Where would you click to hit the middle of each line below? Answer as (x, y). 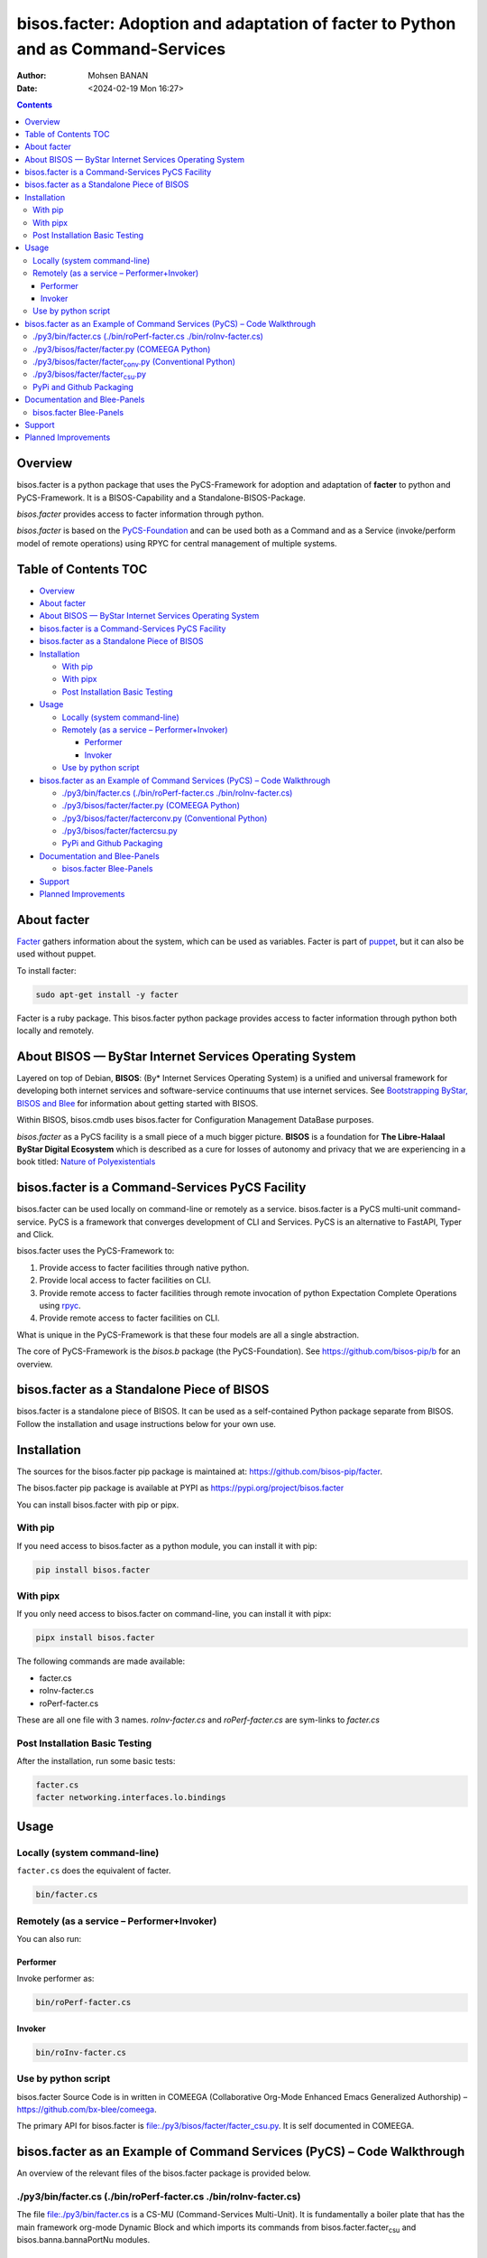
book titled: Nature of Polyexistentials (86, 1162)
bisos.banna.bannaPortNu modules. (83, 2240)
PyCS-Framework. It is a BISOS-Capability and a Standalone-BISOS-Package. (161, 498)
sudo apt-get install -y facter (107, 994)
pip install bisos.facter (93, 1570)
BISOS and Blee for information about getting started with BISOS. (138, 1103)
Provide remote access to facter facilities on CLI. (129, 1318)
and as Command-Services (121, 49)
